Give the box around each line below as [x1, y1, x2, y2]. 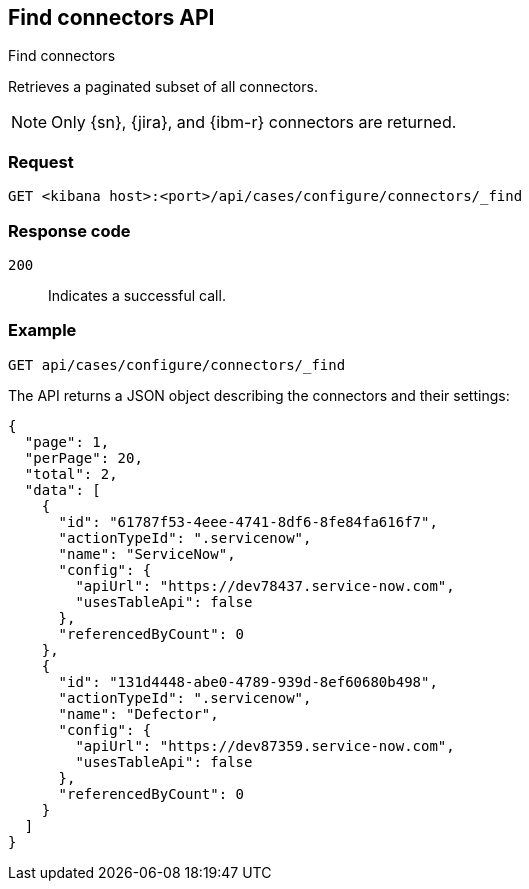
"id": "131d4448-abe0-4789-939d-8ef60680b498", [58, 673, 438, 690]
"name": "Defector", [58, 705, 219, 722]
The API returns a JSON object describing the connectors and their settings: [8, 386, 510, 404]
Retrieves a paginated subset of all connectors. [8, 78, 318, 96]
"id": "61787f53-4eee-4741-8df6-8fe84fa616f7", [58, 513, 438, 530]
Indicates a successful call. [48, 286, 226, 304]
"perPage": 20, [24, 449, 143, 466]
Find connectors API [8, 5, 215, 30]
